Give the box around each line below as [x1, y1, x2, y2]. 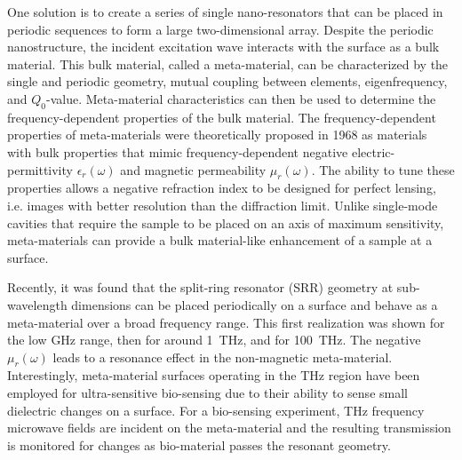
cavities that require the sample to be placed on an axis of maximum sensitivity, [7, 213, 444, 232]
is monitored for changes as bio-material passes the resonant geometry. [7, 435, 391, 454]
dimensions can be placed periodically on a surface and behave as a [71, 295, 438, 313]
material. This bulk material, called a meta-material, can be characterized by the [7, 54, 449, 73]
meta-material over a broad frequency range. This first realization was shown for [7, 313, 445, 331]
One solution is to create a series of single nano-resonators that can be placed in [7, 3, 443, 20]
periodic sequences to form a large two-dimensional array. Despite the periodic [7, 20, 434, 38]
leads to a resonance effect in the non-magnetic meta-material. [52, 347, 393, 366]
